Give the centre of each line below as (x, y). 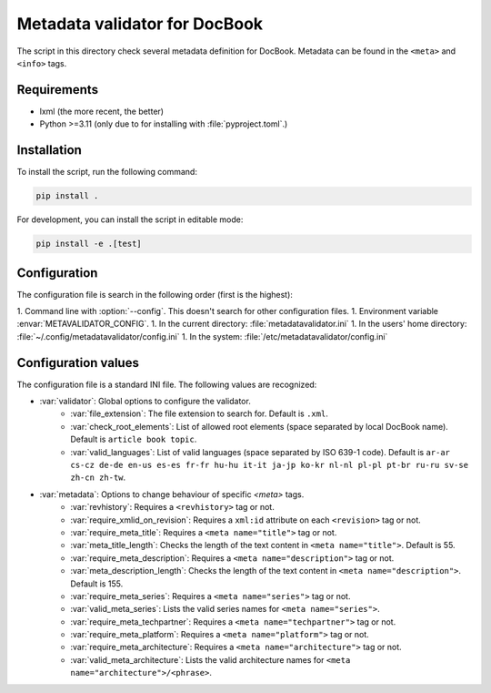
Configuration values (78, 363)
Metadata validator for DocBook (140, 24)
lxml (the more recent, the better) (101, 111)
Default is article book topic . (134, 439)
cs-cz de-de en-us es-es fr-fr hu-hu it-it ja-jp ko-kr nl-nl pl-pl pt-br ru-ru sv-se (269, 465)
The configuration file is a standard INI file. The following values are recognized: (167, 384)
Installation (49, 150)
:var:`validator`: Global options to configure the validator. (145, 402)
